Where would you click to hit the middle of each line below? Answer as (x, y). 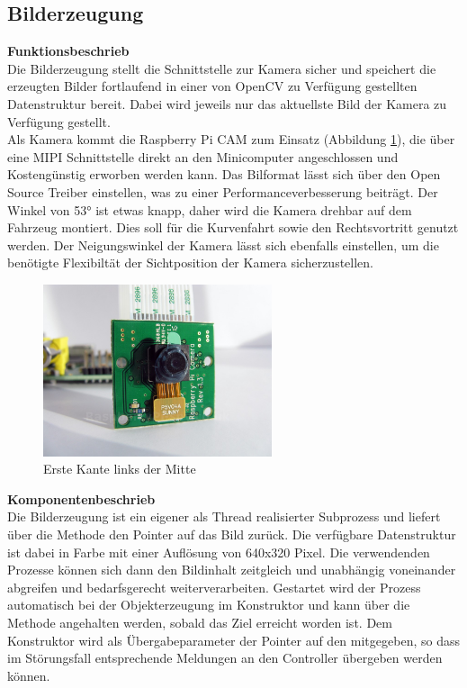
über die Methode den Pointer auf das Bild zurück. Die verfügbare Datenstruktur (232, 534)
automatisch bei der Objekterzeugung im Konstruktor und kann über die (209, 605)
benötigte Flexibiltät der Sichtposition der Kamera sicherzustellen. (190, 263)
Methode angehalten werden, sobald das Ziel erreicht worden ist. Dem (200, 623)
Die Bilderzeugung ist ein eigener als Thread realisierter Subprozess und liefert (224, 516)
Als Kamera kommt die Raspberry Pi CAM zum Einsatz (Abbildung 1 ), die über (231, 139)
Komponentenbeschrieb (81, 498)
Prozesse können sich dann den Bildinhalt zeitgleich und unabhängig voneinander (232, 570)
